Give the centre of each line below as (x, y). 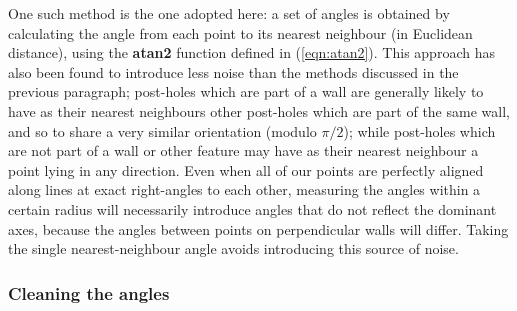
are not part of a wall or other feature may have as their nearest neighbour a (243, 150)
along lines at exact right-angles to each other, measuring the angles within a (244, 189)
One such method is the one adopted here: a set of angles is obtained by (229, 13)
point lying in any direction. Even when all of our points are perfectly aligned (246, 169)
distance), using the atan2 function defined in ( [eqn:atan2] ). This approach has (251, 52)
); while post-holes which (419, 130)
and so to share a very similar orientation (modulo (162, 130)
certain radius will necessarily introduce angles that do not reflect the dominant (252, 208)
